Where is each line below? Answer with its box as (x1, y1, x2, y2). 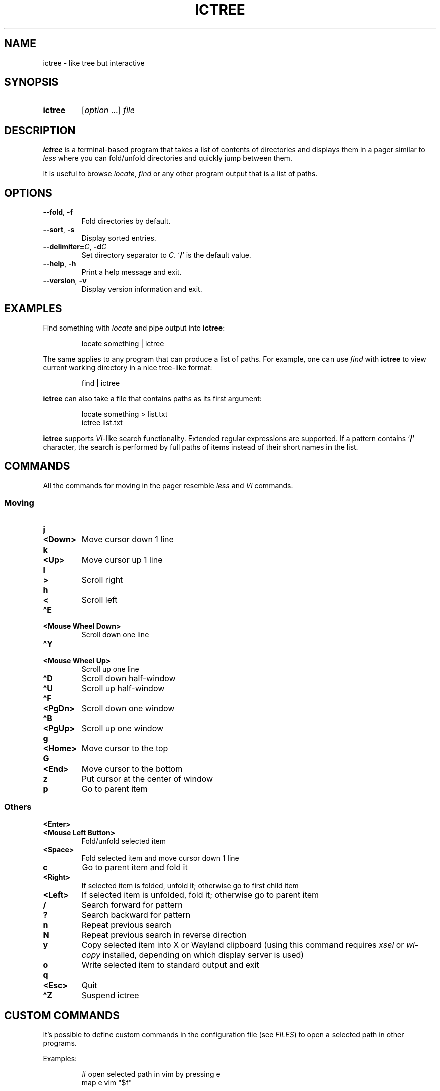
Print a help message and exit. (81, 268, 182, 277)
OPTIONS (4, 186, 52, 199)
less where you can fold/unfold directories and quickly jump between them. (43, 154, 292, 163)
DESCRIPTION (4, 124, 76, 137)
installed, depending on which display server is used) (102, 950, 304, 960)
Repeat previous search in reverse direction (81, 930, 247, 940)
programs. (43, 1039, 77, 1048)
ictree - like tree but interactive (43, 58, 145, 67)
